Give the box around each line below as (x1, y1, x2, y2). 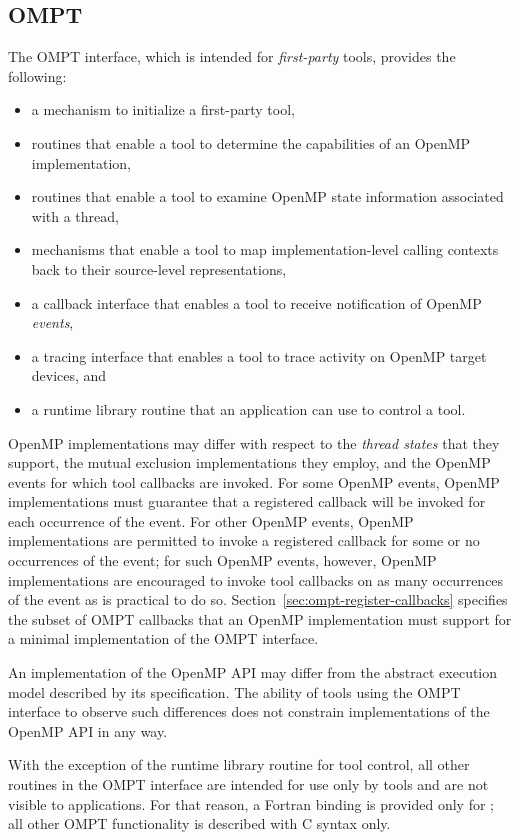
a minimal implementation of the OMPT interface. (8, 628, 319, 649)
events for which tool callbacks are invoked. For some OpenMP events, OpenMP (8, 471, 500, 492)
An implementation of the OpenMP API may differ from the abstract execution (8, 662, 498, 683)
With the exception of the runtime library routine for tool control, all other (8, 754, 470, 775)
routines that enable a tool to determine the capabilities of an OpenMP (31, 132, 471, 153)
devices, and (31, 365, 107, 386)
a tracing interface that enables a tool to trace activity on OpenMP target (31, 345, 487, 366)
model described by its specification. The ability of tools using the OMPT (8, 681, 461, 702)
